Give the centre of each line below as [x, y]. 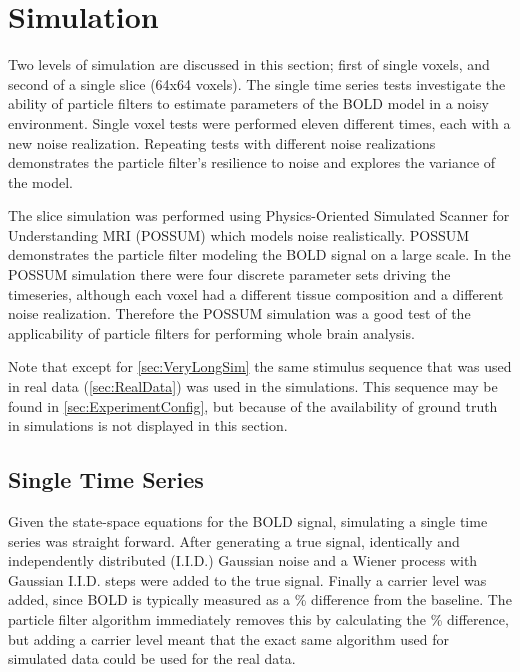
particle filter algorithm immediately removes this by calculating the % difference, [258, 618]
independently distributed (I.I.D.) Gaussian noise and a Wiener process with [243, 560]
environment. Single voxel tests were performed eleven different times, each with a [259, 122]
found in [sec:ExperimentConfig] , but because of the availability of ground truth [253, 405]
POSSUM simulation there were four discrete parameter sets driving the [229, 274]
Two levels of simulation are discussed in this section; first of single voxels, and [249, 64]
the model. [40, 181]
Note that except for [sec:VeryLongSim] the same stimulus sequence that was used [260, 366]
